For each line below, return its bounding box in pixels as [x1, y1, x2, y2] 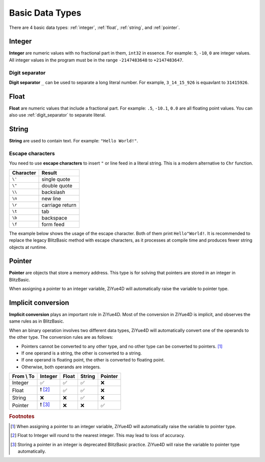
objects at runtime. [9, 244, 47, 250]
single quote [42, 176, 71, 183]
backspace [42, 214, 67, 221]
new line [42, 195, 61, 202]
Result [42, 169, 57, 176]
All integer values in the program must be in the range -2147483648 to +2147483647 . [9, 57, 184, 63]
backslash [42, 189, 66, 195]
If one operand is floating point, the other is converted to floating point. [21, 357, 165, 363]
